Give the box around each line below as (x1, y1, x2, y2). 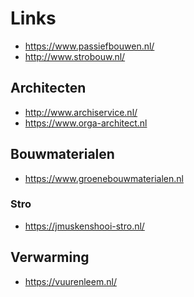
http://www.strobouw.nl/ (24, 50, 126, 62)
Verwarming (10, 249, 90, 266)
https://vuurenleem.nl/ (24, 275, 117, 287)
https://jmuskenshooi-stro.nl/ (24, 220, 145, 232)
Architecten (10, 80, 87, 97)
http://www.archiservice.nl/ (24, 106, 138, 118)
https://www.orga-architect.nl (24, 117, 148, 129)
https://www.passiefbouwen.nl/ (24, 40, 155, 52)
